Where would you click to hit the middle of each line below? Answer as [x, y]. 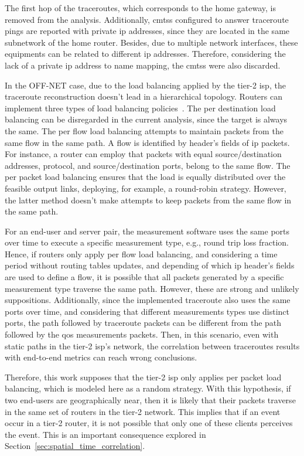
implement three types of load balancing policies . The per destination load [140, 108]
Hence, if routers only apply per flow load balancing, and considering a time [141, 253]
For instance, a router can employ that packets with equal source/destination [143, 154]
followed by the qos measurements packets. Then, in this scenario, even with [142, 334]
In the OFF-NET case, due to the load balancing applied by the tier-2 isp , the [145, 85]
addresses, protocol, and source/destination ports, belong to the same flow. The [148, 165]
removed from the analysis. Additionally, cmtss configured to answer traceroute [147, 19]
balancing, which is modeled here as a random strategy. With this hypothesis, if [148, 388]
